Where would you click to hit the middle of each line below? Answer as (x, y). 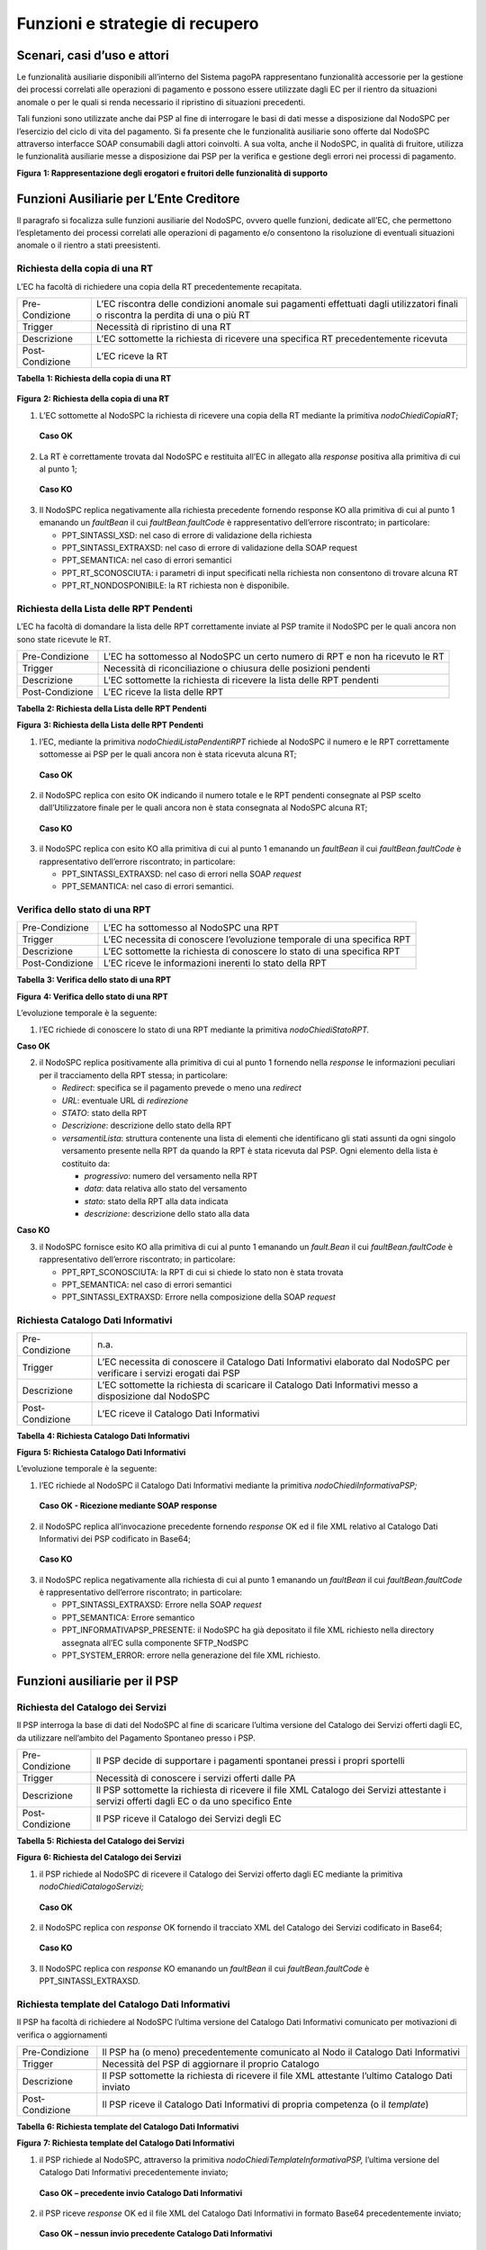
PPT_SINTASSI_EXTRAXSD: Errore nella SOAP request (162, 1605)
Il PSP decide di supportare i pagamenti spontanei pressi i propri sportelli (250, 1760)
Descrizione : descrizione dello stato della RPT (147, 1126)
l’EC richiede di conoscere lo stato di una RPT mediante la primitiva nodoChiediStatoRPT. (204, 1030)
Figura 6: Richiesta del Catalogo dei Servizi (99, 1858)
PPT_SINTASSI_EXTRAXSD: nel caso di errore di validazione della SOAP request (209, 547)
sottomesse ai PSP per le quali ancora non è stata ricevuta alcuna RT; (168, 754)
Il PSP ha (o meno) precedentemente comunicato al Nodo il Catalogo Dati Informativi (281, 2052)
